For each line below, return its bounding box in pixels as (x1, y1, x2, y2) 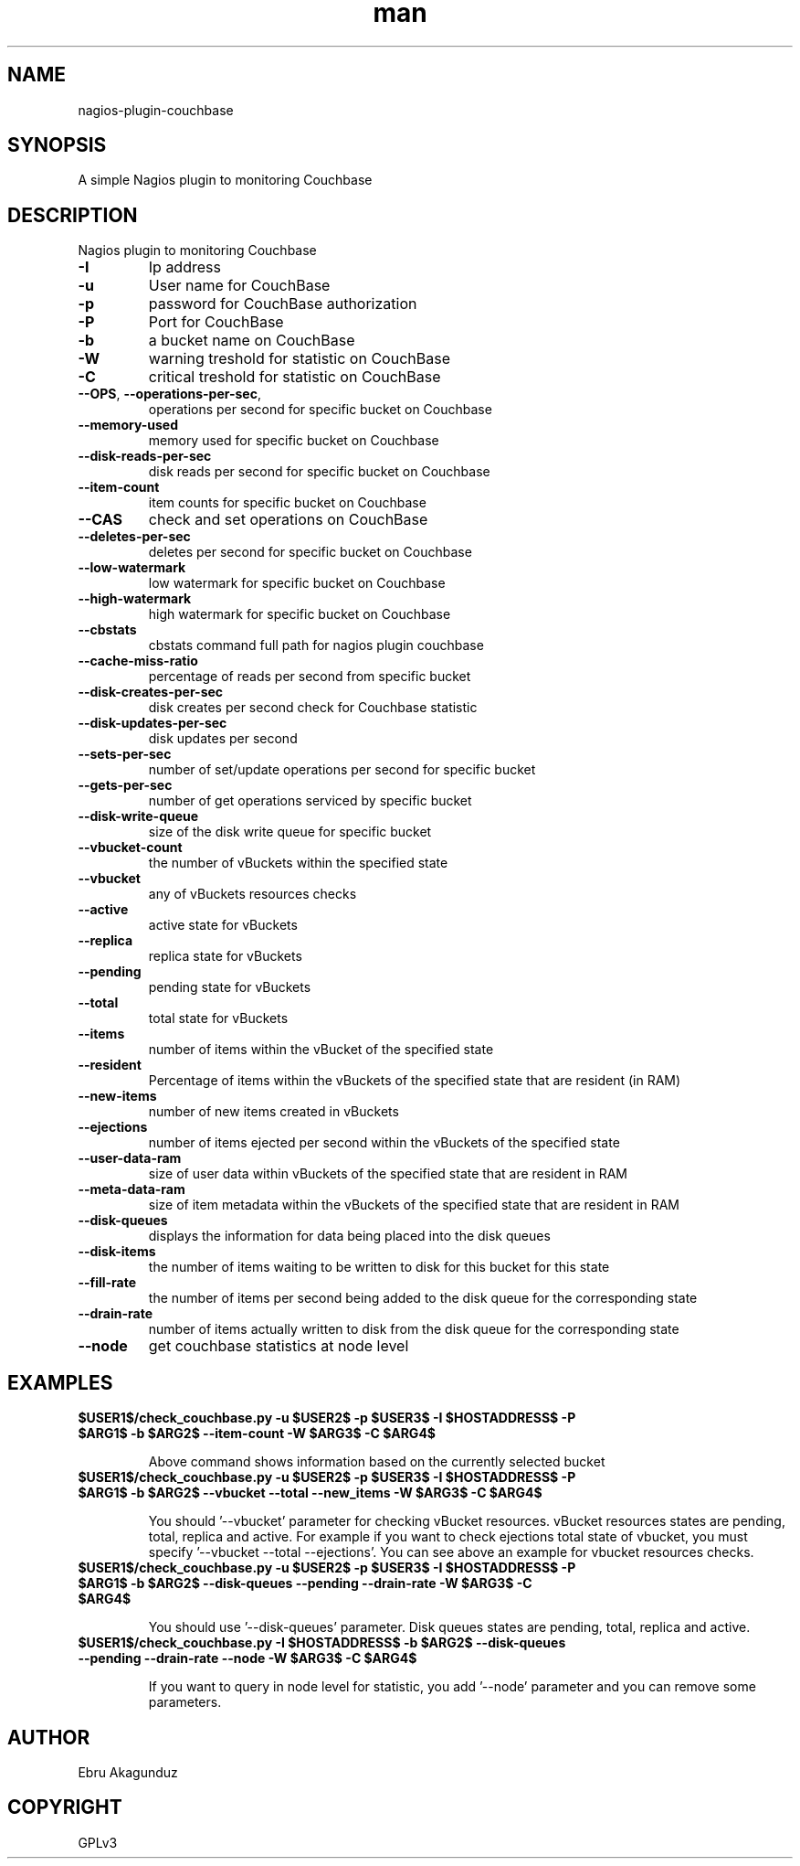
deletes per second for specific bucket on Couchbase (148, 544, 472, 560)
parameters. (148, 1694, 222, 1711)
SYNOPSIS (7, 133, 107, 157)
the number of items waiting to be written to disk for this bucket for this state (148, 1259, 610, 1275)
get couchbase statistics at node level (148, 1337, 409, 1356)
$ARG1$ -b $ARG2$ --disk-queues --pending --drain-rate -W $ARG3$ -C (78, 1575, 532, 1592)
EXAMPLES (7, 1370, 113, 1394)
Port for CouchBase (148, 313, 284, 332)
